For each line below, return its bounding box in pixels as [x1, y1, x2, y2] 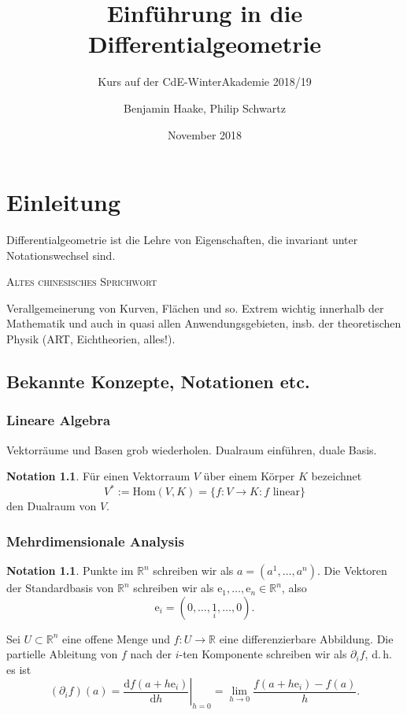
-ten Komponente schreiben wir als [179, 646, 347, 662]
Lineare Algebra [6, 410, 111, 430]
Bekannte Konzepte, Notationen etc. [6, 369, 310, 393]
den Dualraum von [6, 498, 97, 514]
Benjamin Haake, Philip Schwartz [124, 99, 286, 116]
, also [281, 580, 307, 596]
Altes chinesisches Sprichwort [6, 273, 157, 290]
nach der [130, 646, 172, 662]
